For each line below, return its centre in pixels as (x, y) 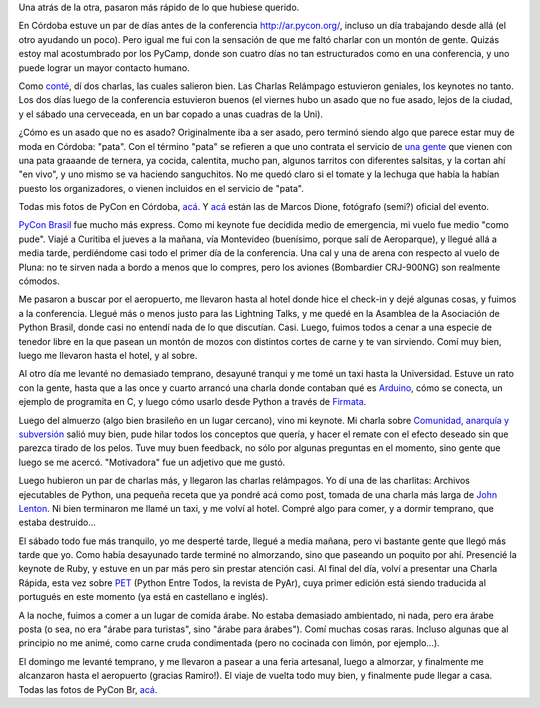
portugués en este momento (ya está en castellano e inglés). (143, 597)
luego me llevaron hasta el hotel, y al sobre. (108, 355)
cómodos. (39, 281)
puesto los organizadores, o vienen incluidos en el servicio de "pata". (161, 188)
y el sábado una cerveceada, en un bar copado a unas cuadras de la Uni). (171, 114)
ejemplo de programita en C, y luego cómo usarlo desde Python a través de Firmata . (192, 402)
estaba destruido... (57, 522)
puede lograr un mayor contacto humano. (104, 67)
